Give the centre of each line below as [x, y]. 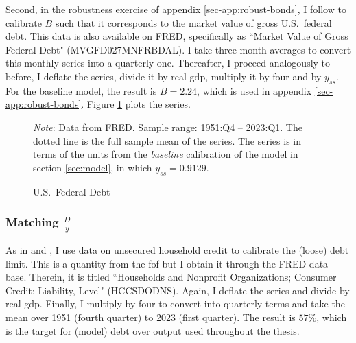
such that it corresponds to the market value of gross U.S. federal [193, 22]
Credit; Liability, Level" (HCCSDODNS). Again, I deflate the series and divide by [178, 290]
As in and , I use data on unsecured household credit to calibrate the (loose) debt [177, 250]
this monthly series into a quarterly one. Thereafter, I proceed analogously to [168, 63]
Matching [32, 222]
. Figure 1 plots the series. [136, 104]
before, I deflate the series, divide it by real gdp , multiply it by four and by [164, 76]
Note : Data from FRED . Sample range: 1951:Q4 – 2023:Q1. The [168, 127]
